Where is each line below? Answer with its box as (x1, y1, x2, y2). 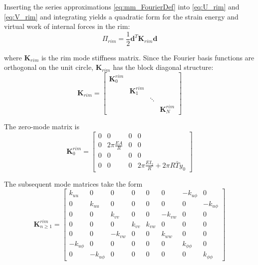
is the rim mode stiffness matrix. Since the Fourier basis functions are (41, 52, 255, 62)
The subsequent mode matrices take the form (4, 178, 143, 189)
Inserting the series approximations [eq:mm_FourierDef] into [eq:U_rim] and (4, 1, 240, 11)
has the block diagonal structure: (113, 62, 214, 72)
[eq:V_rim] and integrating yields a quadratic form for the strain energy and (4, 11, 239, 21)
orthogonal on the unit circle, (4, 62, 93, 72)
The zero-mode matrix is (4, 121, 80, 132)
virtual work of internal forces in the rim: (4, 21, 130, 31)
